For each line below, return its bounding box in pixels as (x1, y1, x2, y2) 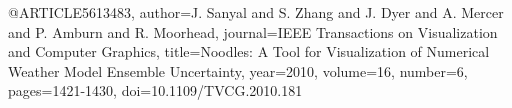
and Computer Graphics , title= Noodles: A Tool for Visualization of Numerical (8, 41, 490, 62)
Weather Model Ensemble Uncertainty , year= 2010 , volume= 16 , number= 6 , (8, 60, 468, 81)
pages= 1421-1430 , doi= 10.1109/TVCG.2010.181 (8, 80, 303, 101)
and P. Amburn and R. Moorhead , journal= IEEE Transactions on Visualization (8, 21, 498, 42)
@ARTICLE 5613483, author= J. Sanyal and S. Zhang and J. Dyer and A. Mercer (8, 2, 504, 22)
